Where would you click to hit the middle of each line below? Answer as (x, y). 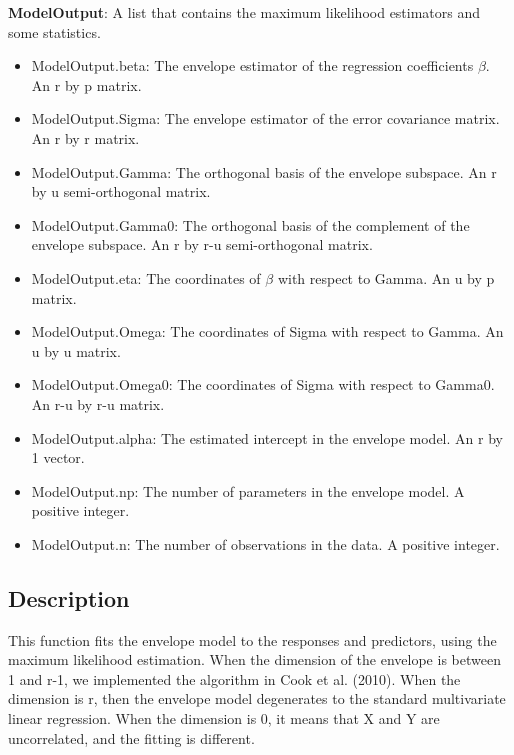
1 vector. (58, 457)
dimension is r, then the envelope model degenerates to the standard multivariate (257, 698)
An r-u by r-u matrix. (98, 403)
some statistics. (54, 31)
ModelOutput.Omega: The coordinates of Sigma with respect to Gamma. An (267, 331)
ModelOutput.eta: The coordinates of (146, 277)
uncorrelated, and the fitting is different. (131, 737)
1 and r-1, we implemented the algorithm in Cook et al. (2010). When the (234, 678)
